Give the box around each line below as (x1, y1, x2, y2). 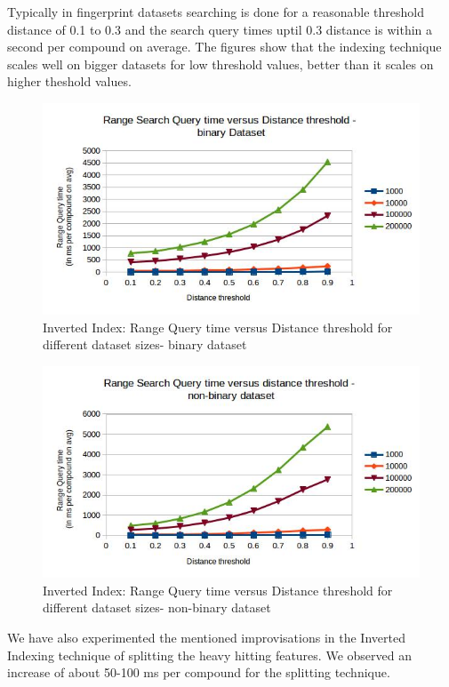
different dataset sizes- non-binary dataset (43, 598, 271, 617)
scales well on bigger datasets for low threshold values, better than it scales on (7, 54, 434, 73)
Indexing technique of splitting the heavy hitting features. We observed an (7, 645, 412, 664)
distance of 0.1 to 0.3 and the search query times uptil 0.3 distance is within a (7, 20, 433, 38)
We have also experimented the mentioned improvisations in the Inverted (7, 628, 405, 647)
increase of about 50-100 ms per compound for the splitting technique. (7, 663, 390, 682)
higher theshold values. (7, 72, 132, 91)
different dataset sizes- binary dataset (43, 335, 247, 354)
